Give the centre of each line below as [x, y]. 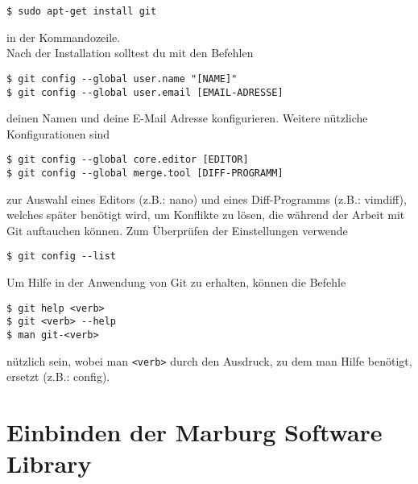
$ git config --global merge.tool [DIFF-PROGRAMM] [145, 173]
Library [49, 463]
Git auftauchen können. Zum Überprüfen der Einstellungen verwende [177, 230]
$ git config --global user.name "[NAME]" [122, 79]
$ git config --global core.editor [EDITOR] [128, 160]
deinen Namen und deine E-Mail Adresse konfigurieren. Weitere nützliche [187, 118]
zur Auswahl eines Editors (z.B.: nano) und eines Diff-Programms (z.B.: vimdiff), [207, 199]
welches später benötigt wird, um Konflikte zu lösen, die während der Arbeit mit [206, 215]
